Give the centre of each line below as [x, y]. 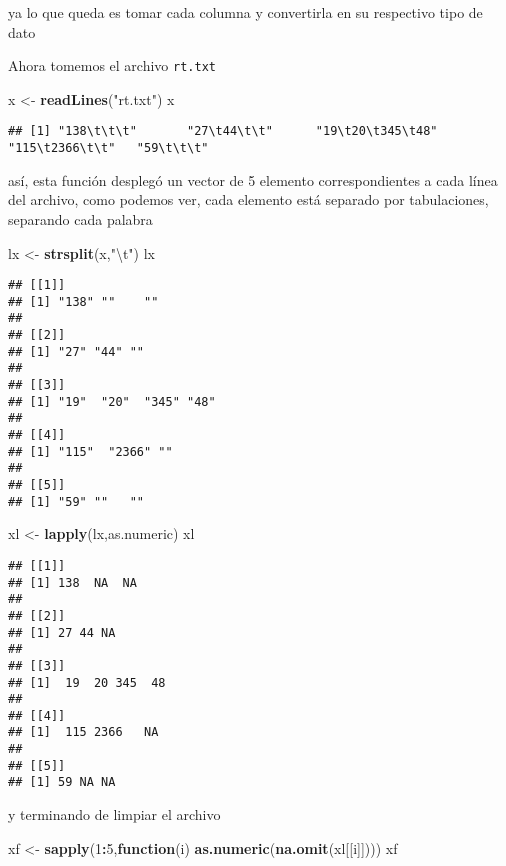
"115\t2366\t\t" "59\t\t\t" [108, 148]
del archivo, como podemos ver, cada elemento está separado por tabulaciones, [248, 199]
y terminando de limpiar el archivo [114, 814]
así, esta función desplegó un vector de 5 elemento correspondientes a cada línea [253, 179]
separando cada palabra [80, 218]
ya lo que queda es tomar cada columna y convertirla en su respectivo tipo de [245, 12]
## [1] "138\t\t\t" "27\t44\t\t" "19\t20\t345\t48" [223, 131]
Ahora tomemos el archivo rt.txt [112, 65]
